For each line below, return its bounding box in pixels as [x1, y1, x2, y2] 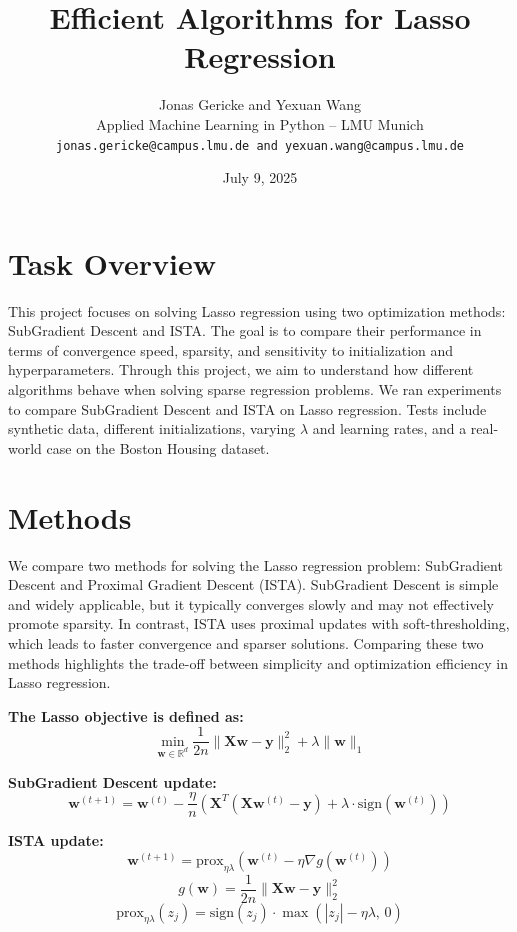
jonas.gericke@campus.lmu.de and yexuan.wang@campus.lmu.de [55, 138, 465, 153]
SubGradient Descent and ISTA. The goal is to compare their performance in [8, 320, 482, 341]
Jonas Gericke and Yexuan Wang [159, 94, 361, 115]
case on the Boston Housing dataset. [46, 437, 270, 458]
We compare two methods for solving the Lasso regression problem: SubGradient [8, 554, 503, 575]
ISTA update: [8, 830, 104, 851]
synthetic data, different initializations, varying [8, 418, 296, 439]
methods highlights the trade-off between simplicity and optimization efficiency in [8, 652, 508, 673]
